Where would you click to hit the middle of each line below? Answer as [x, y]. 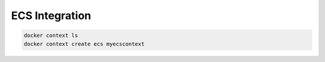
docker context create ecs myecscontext [84, 44]
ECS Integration [51, 15]
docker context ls [51, 35]
